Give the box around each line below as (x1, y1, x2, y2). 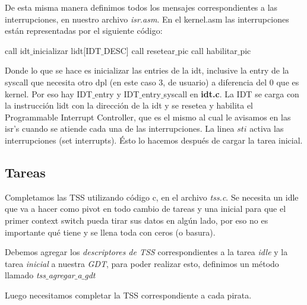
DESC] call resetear (103, 44, 175, 56)
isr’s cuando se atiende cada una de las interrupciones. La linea (5, 122, 235, 135)
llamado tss (5, 269, 46, 281)
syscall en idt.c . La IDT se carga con (163, 87, 299, 100)
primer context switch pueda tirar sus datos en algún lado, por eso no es (5, 214, 268, 226)
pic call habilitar (178, 44, 238, 56)
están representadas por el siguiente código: (5, 24, 163, 37)
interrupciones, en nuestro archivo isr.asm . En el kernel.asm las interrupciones (5, 12, 289, 25)
